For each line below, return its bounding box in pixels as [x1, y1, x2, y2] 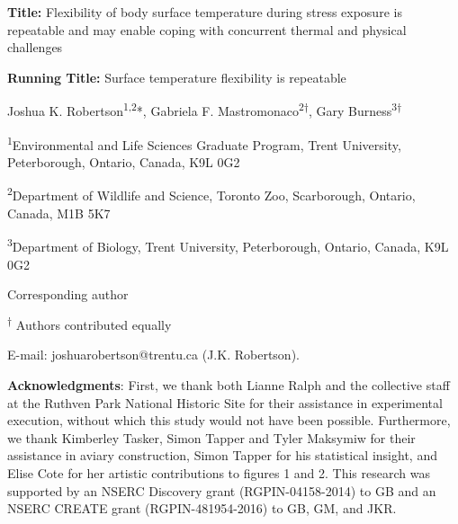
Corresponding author [7, 285, 129, 304]
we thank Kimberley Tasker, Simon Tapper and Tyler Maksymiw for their [7, 428, 416, 447]
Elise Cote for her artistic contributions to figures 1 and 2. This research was [7, 463, 430, 482]
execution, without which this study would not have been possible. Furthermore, [7, 411, 451, 430]
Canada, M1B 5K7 [7, 203, 111, 222]
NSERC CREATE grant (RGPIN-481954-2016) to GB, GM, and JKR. [7, 499, 397, 518]
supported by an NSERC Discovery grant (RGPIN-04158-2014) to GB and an [7, 481, 436, 500]
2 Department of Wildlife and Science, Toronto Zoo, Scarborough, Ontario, [7, 183, 416, 205]
